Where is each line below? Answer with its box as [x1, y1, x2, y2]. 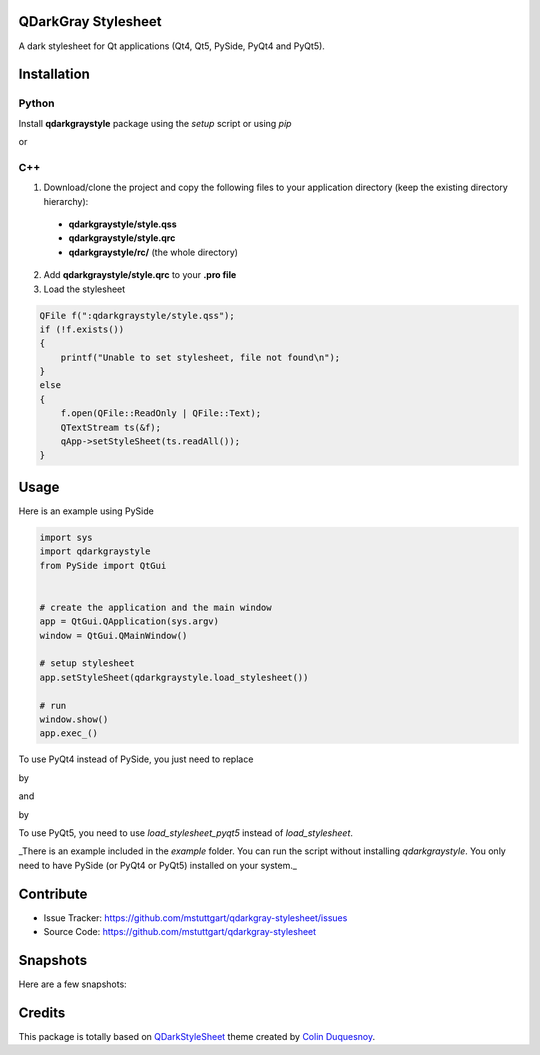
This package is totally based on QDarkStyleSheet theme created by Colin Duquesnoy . [18, 1030, 375, 1042]
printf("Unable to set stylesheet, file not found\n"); [60, 351, 341, 363]
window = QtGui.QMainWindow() [39, 630, 188, 641]
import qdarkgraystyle [39, 546, 151, 557]
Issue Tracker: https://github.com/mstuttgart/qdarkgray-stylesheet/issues [43, 911, 348, 924]
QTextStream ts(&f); [60, 421, 162, 433]
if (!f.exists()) [39, 323, 125, 335]
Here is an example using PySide [18, 505, 154, 517]
